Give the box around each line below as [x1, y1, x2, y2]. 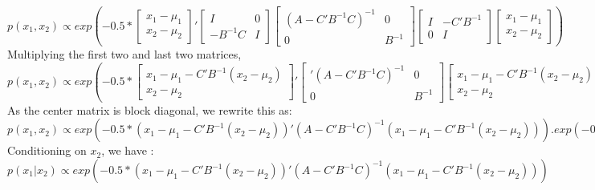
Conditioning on [7, 142, 87, 159]
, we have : [101, 142, 154, 159]
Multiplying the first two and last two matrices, [7, 46, 242, 63]
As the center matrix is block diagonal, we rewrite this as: [7, 101, 292, 118]
